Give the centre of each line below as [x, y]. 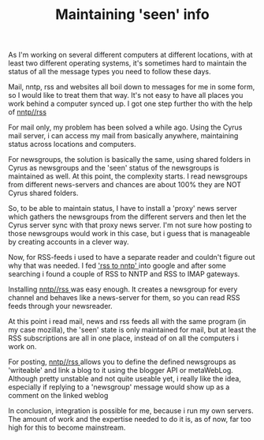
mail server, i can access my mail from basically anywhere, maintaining [123, 136]
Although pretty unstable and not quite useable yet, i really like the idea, [125, 379]
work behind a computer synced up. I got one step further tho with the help [130, 103]
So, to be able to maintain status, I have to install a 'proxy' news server [123, 209]
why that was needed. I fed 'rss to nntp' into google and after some [117, 265]
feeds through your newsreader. [60, 306]
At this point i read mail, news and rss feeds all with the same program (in [127, 322]
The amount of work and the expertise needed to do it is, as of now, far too [130, 419]
